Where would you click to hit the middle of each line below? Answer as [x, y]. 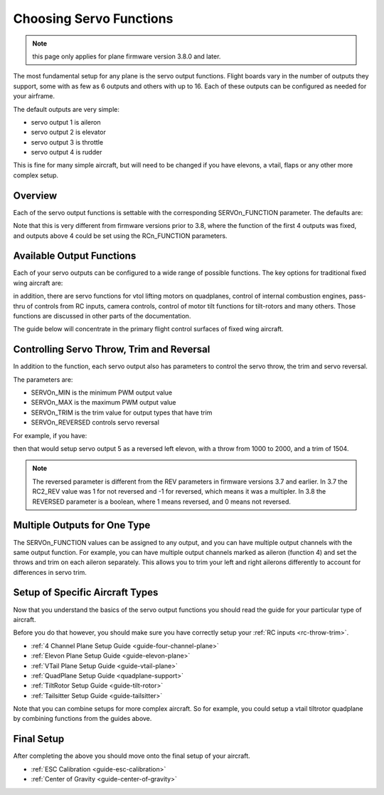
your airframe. [34, 96]
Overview [35, 196]
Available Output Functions [75, 256]
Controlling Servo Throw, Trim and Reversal [112, 349]
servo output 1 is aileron [66, 122]
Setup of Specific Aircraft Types [86, 592]
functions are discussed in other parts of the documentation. [102, 316]
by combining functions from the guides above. [82, 719]
